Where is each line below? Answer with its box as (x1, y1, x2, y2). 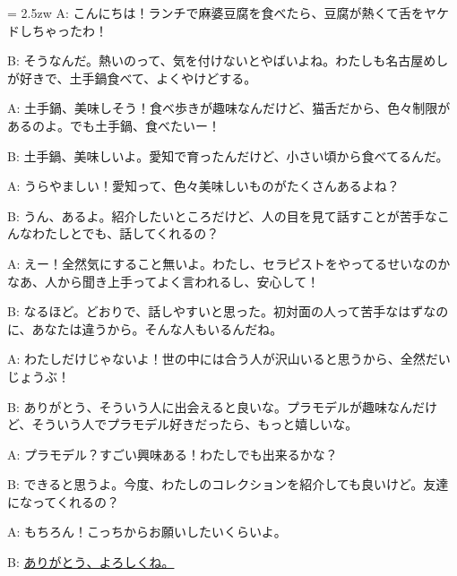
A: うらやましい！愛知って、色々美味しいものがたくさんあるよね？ (7, 176, 400, 195)
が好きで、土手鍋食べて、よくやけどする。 (7, 68, 257, 87)
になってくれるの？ (7, 492, 119, 511)
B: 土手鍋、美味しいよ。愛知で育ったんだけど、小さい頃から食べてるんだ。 (7, 146, 449, 165)
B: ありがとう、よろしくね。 (7, 553, 175, 572)
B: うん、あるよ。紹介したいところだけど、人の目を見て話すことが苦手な (7, 206, 437, 225)
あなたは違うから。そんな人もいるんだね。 (31, 319, 283, 338)
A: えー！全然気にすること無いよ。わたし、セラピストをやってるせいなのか (7, 254, 451, 272)
